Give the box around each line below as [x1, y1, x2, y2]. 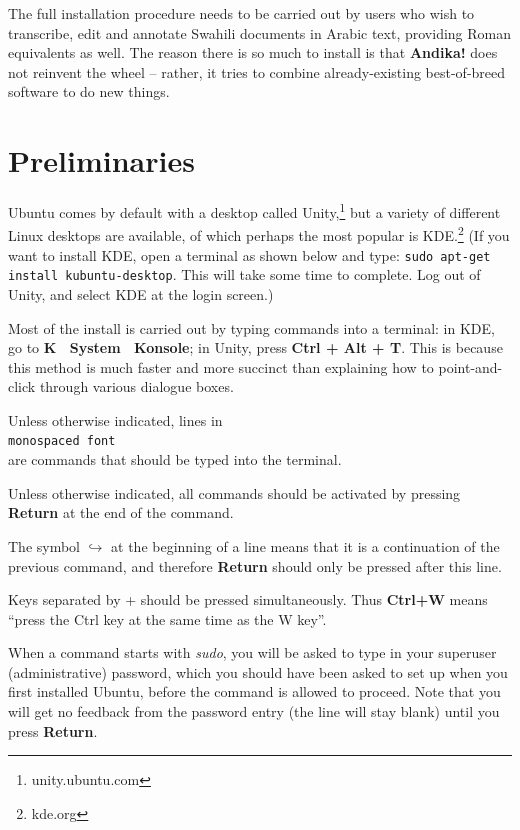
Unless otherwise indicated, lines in [8, 409, 223, 430]
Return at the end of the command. [8, 502, 234, 523]
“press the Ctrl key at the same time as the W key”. [8, 608, 327, 629]
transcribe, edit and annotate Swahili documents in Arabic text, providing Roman [8, 22, 512, 43]
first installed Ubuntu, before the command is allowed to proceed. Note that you [8, 681, 501, 702]
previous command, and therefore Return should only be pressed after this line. [8, 555, 502, 576]
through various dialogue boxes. [39, 376, 234, 397]
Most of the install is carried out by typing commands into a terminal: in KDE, [8, 317, 495, 338]
